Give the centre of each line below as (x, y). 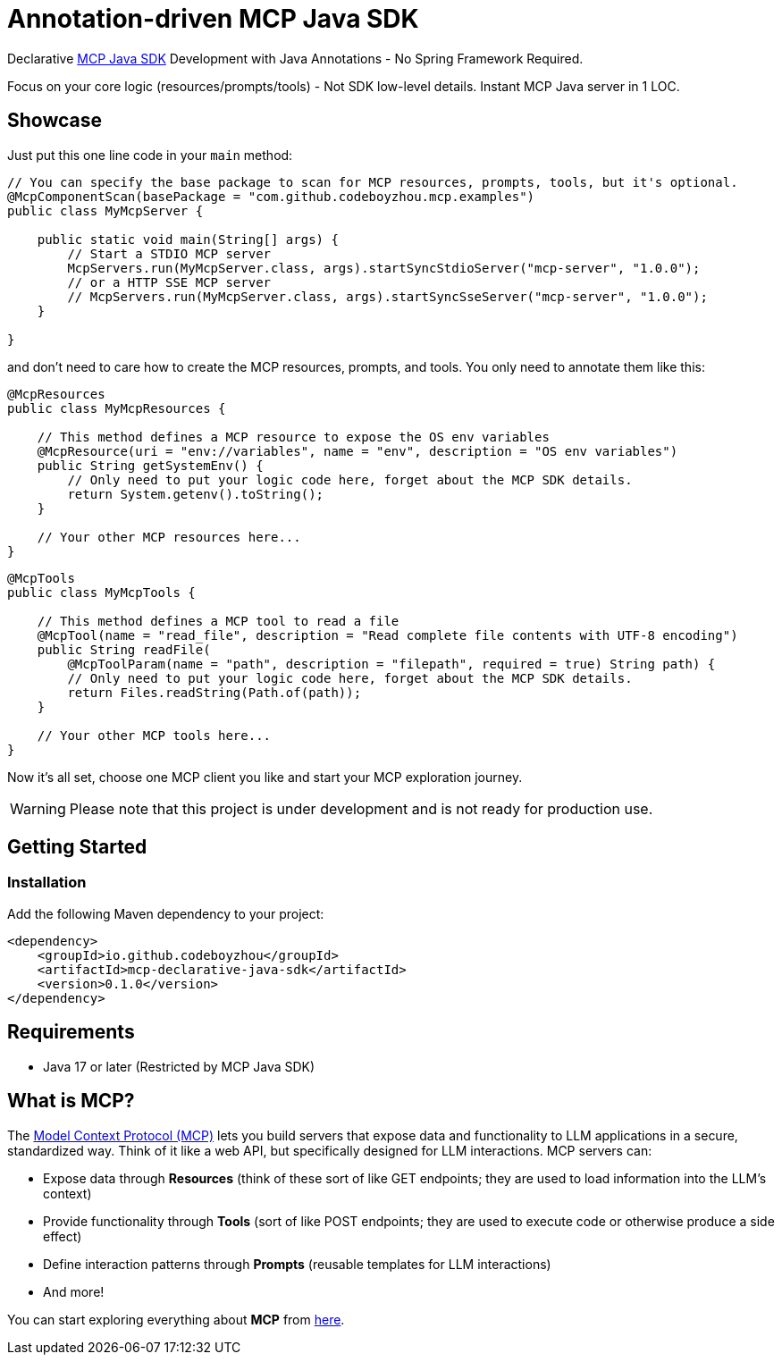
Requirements (71, 1032)
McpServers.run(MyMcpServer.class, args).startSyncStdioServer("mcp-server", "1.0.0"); (384, 268)
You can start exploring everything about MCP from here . (176, 1319)
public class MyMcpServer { (105, 210)
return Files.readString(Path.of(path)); (214, 692)
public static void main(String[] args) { (188, 239)
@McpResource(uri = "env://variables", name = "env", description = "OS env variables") (357, 451)
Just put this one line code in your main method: (150, 155)
